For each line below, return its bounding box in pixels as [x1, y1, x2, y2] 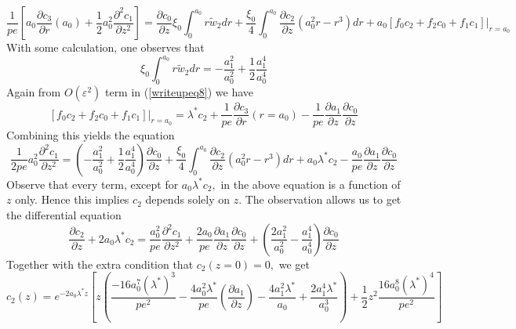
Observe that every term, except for [6, 175, 179, 192]
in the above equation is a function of [220, 175, 401, 192]
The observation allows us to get [245, 191, 402, 208]
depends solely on [145, 191, 230, 208]
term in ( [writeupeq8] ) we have [104, 84, 254, 100]
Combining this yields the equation [6, 127, 175, 143]
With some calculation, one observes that [6, 39, 205, 55]
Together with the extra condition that [6, 255, 194, 272]
